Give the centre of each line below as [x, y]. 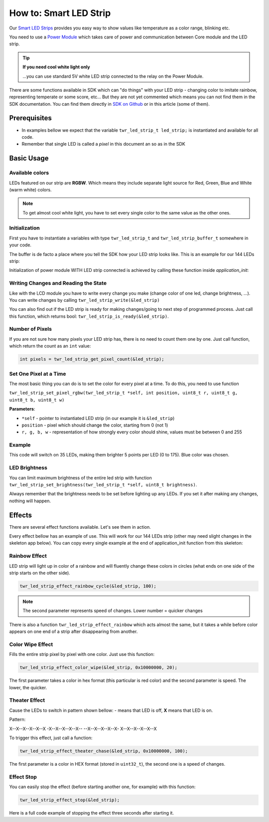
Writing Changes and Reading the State [58, 283]
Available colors [29, 173]
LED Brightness [28, 468]
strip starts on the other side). [40, 573]
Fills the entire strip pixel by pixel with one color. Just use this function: [82, 654]
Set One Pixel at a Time [38, 374]
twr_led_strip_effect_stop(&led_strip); [69, 800]
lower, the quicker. [28, 687]
